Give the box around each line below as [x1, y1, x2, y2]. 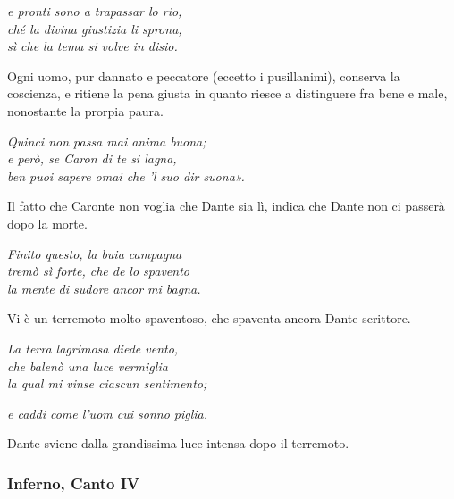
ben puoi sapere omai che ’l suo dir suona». [7, 166, 245, 185]
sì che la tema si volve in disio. [7, 37, 178, 55]
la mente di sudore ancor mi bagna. [7, 279, 201, 297]
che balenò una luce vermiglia [7, 356, 168, 375]
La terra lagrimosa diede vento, [7, 338, 179, 357]
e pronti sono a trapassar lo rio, [7, 2, 182, 20]
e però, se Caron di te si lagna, [7, 149, 177, 168]
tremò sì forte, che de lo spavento [7, 262, 189, 280]
